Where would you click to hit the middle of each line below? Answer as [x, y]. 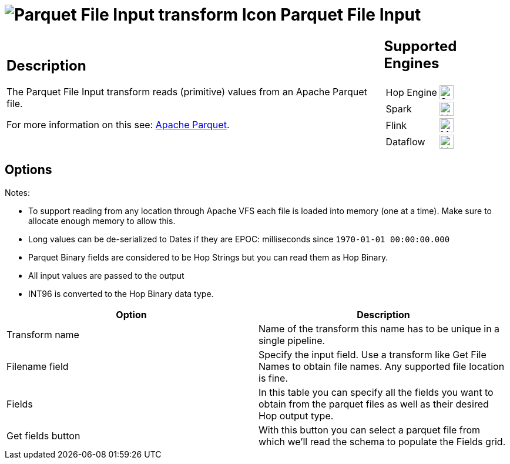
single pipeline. [292, 340]
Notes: [17, 192]
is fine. [274, 378]
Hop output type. [296, 415]
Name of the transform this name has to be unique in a [379, 328]
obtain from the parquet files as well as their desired [374, 404]
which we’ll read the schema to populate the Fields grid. [382, 441]
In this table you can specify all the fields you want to [376, 392]
